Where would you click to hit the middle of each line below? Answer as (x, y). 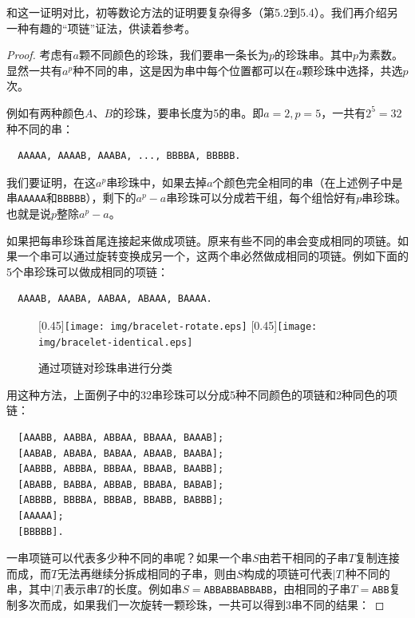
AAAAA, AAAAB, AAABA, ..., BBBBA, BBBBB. (129, 156)
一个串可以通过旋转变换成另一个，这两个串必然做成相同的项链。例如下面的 (213, 256)
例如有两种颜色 (45, 112)
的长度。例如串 (143, 589)
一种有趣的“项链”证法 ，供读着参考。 (101, 28)
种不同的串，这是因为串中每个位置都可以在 (185, 70)
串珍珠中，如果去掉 (157, 182)
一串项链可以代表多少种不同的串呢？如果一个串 (129, 558)
